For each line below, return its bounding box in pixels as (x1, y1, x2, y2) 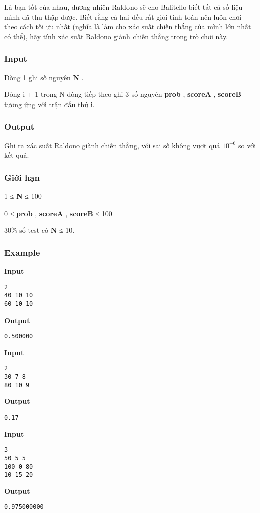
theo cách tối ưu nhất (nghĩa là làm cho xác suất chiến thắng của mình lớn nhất (4, 21, 251, 32)
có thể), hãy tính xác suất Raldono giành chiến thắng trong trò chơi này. (4, 31, 228, 41)
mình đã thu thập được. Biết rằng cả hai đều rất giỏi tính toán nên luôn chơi (4, 11, 242, 22)
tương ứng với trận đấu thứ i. (4, 98, 95, 109)
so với (238, 140, 256, 150)
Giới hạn (4, 171, 40, 183)
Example (4, 246, 40, 258)
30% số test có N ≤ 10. (4, 225, 75, 235)
